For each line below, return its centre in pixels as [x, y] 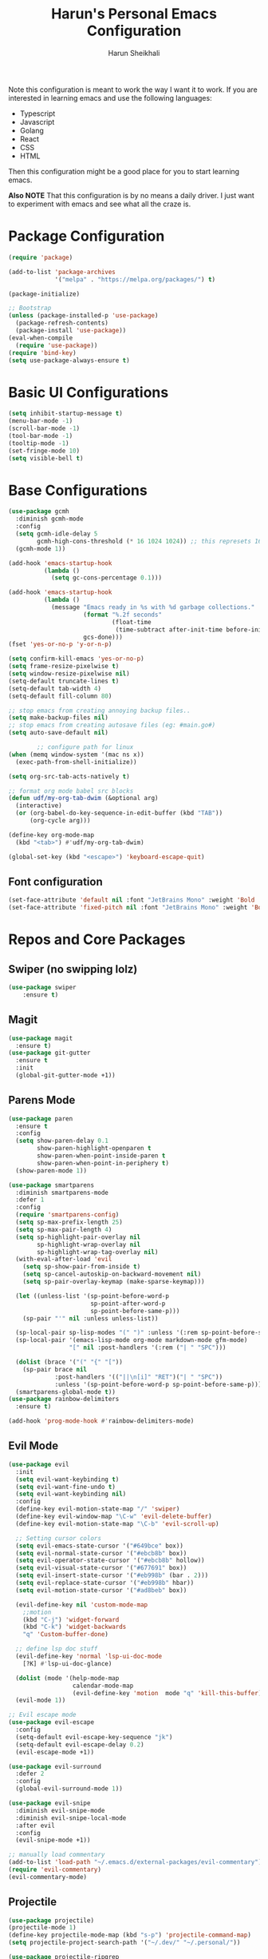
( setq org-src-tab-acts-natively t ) [69, 776]
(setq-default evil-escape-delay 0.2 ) [80, 1744]
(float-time [131, 622]
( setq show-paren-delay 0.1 [62, 1141]
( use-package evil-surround [55, 1766]
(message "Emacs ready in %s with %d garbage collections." [153, 607]
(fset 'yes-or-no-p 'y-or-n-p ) [60, 644]
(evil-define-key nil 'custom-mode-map [82, 1605]
